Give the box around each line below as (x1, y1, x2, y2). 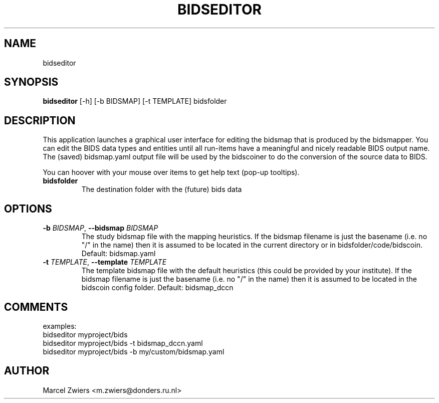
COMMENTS (4, 300, 68, 313)
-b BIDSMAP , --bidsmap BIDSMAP (43, 224, 158, 233)
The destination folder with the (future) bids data (81, 185, 242, 194)
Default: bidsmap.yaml (81, 249, 156, 258)
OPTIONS (4, 202, 52, 215)
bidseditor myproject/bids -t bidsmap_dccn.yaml (43, 338, 203, 347)
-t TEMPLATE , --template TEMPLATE (43, 258, 167, 267)
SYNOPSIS (4, 76, 59, 89)
